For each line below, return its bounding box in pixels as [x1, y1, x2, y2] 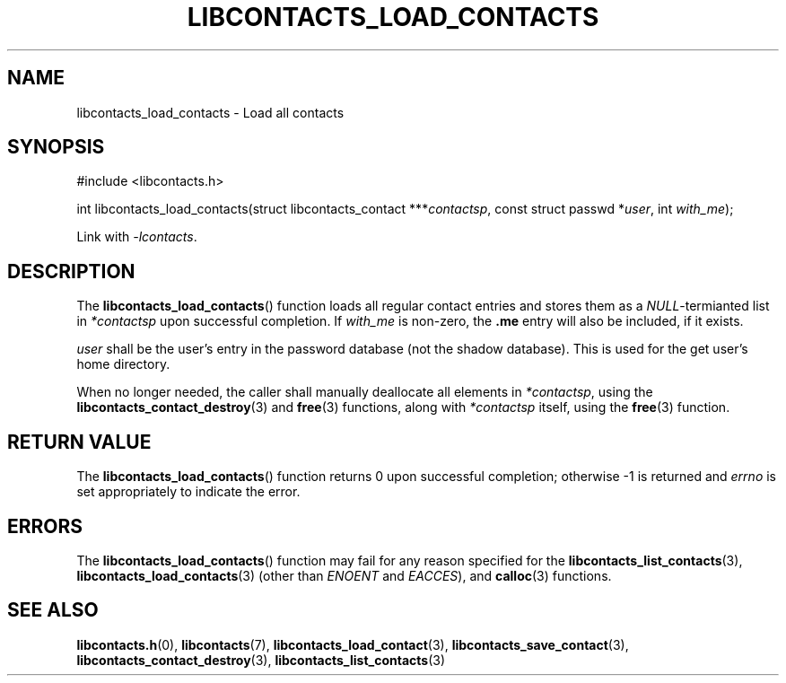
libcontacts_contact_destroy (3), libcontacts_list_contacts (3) [76, 652, 446, 668]
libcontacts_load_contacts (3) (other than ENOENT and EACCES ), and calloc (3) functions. [76, 567, 612, 583]
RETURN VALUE [7, 430, 152, 453]
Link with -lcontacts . [76, 229, 197, 245]
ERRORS [7, 514, 83, 538]
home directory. [76, 356, 170, 372]
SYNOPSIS [7, 136, 105, 159]
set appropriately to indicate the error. [76, 484, 301, 500]
